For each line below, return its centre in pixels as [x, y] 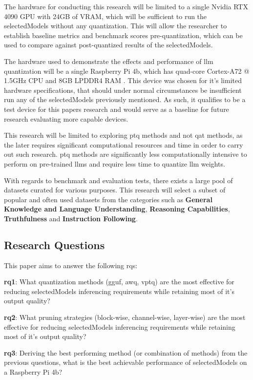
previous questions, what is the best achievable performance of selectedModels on [126, 362]
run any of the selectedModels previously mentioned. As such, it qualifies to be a [125, 99]
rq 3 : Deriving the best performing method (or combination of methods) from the [126, 352]
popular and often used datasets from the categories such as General [108, 199]
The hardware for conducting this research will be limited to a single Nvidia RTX [126, 6]
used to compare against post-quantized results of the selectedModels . [108, 45]
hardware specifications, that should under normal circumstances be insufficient [123, 90]
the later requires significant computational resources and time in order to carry [124, 144]
